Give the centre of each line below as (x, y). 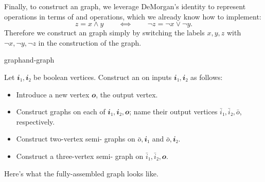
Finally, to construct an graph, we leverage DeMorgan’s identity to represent (125, 6)
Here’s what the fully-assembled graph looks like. (81, 173)
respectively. (36, 121)
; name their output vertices (173, 112)
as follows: (207, 77)
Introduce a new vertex (53, 94)
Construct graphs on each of (61, 112)
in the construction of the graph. (90, 42)
